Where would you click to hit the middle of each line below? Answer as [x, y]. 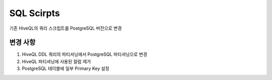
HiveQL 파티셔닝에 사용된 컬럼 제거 [56, 61]
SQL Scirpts [35, 13]
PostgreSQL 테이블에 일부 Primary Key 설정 [66, 68]
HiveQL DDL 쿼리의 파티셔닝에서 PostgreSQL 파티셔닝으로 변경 [85, 54]
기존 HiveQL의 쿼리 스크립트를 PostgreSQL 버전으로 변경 [65, 28]
